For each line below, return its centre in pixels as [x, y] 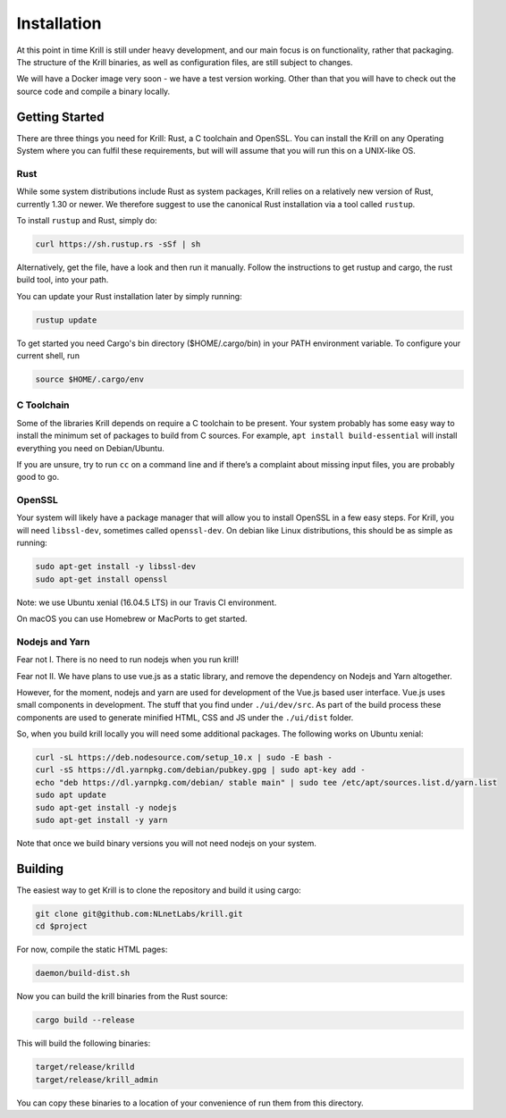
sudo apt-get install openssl [101, 579]
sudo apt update [71, 795]
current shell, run [48, 356]
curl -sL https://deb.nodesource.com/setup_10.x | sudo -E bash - [184, 758]
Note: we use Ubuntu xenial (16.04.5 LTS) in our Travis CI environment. [147, 602]
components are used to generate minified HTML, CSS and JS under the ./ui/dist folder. [185, 717]
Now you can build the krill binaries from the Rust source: [122, 996]
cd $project [62, 926]
